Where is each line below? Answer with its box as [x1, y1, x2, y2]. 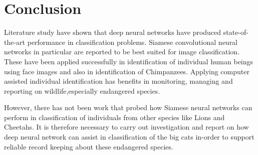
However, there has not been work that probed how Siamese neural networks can [4, 102, 252, 113]
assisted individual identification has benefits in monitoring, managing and [4, 76, 233, 86]
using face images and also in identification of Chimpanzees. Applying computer [4, 66, 249, 76]
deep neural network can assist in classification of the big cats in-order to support [4, 132, 254, 142]
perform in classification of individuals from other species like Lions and [4, 112, 225, 122]
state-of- [223, 27, 248, 37]
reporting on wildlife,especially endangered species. [4, 85, 160, 96]
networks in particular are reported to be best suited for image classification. [4, 46, 240, 57]
